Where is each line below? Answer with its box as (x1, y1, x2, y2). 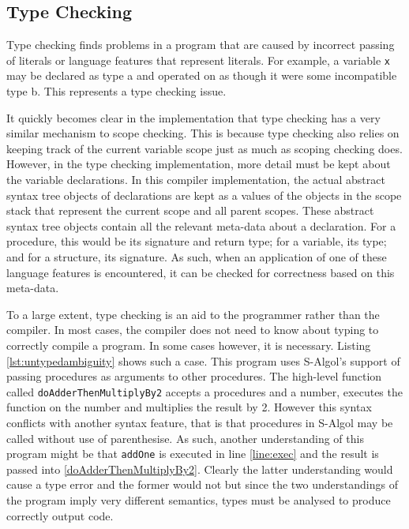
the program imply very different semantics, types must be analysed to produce (6, 492, 391, 508)
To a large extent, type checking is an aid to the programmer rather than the (6, 306, 380, 322)
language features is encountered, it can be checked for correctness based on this (6, 264, 395, 280)
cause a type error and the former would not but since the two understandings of (6, 476, 398, 493)
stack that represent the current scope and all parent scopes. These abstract (6, 202, 374, 219)
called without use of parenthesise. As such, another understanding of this (6, 430, 364, 446)
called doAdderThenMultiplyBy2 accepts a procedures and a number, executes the (6, 383, 403, 400)
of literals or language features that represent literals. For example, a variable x (6, 51, 390, 68)
